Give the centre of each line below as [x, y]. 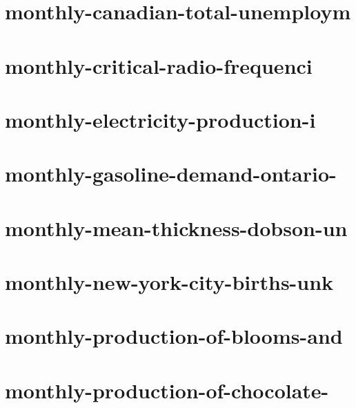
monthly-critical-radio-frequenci [159, 65]
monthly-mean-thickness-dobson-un [176, 227]
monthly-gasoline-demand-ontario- [171, 174]
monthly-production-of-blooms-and [174, 336]
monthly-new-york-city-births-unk [169, 282]
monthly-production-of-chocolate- [167, 390]
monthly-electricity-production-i [160, 119]
